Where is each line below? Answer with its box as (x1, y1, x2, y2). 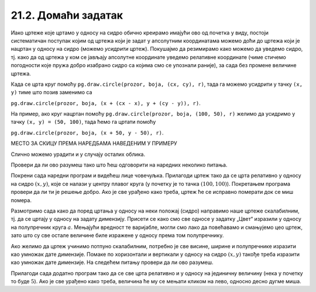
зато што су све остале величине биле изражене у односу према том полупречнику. (11, 232, 224, 239)
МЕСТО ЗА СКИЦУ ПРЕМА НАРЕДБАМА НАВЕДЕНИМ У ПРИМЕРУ (11, 140, 178, 147)
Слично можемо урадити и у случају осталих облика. (11, 151, 146, 158)
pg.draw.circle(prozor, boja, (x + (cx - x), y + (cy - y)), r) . (11, 99, 201, 106)
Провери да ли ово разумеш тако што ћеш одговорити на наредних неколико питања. (11, 161, 228, 169)
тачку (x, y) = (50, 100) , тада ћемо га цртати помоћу (11, 119, 156, 126)
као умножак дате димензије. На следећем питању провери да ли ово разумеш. (11, 259, 214, 266)
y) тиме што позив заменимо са (11, 89, 92, 96)
